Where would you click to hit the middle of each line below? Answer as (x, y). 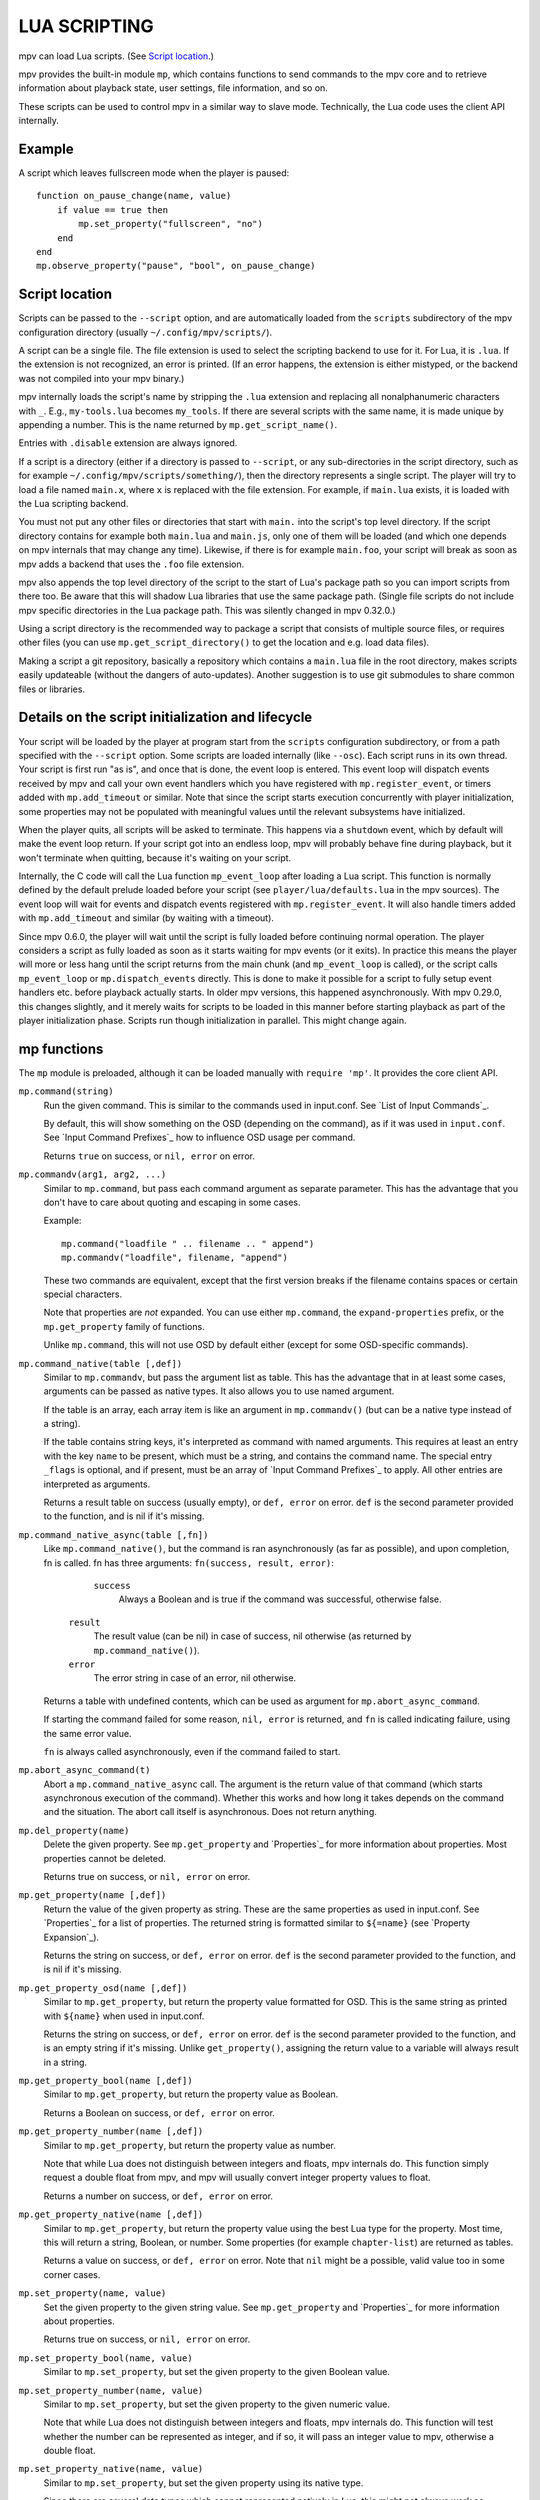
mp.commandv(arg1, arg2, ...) (92, 1174)
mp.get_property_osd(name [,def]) (103, 1988)
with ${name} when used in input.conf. (124, 2016)
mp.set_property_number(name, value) (111, 2390)
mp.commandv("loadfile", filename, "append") (175, 1258)
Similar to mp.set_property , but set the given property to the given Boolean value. (216, 2372)
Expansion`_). (71, 1937)
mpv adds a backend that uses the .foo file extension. (131, 564)
